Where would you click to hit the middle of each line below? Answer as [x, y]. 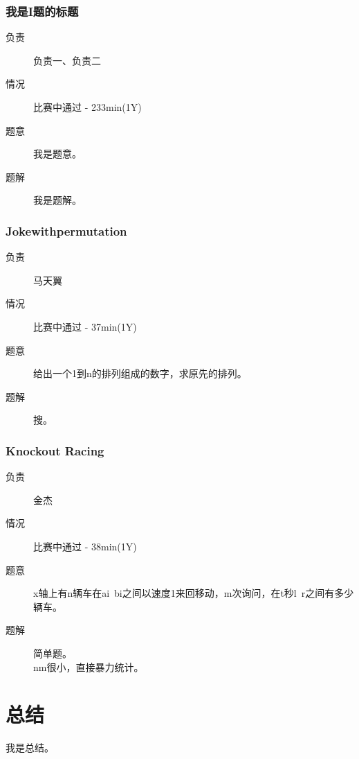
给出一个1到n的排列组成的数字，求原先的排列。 [140, 373]
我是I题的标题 [42, 11]
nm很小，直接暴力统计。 [89, 666]
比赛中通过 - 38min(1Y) [85, 546]
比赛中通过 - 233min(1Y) [88, 107]
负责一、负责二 [67, 60]
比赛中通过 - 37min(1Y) [85, 326]
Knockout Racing [55, 450]
